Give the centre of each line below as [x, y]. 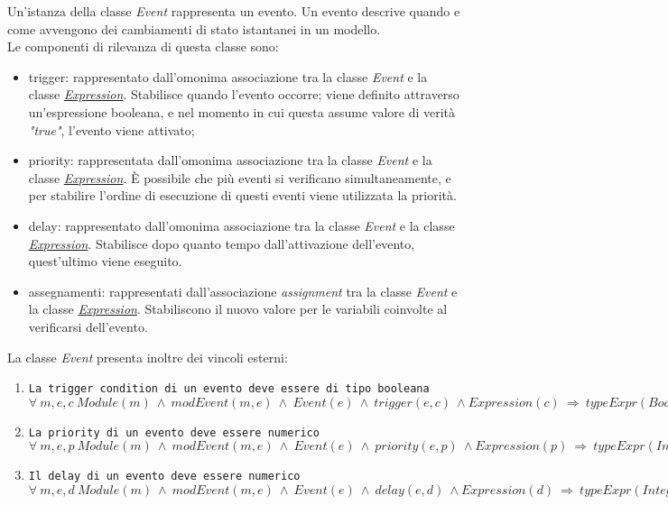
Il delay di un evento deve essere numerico [164, 477]
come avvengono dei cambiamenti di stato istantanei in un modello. [194, 28]
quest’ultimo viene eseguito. [105, 261]
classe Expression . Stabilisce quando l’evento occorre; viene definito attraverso [244, 94]
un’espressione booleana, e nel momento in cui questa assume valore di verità [242, 111]
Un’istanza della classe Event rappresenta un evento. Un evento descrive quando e [234, 11]
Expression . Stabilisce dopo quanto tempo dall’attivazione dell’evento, [222, 243]
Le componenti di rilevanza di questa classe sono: [143, 46]
